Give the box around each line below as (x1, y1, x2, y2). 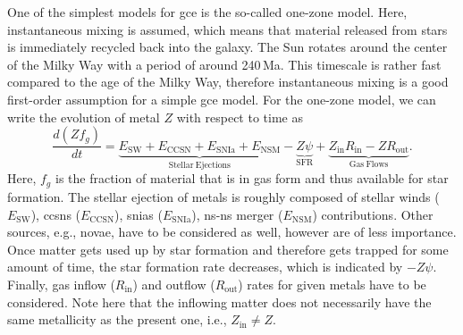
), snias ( (114, 205, 163, 223)
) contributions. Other (312, 205, 434, 223)
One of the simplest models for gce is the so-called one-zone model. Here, (7, 3, 408, 21)
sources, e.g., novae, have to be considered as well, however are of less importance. (7, 222, 457, 241)
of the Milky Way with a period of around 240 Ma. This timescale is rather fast (7, 54, 442, 73)
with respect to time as (176, 107, 303, 126)
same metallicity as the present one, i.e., (7, 310, 227, 329)
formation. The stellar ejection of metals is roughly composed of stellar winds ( (7, 187, 440, 205)
